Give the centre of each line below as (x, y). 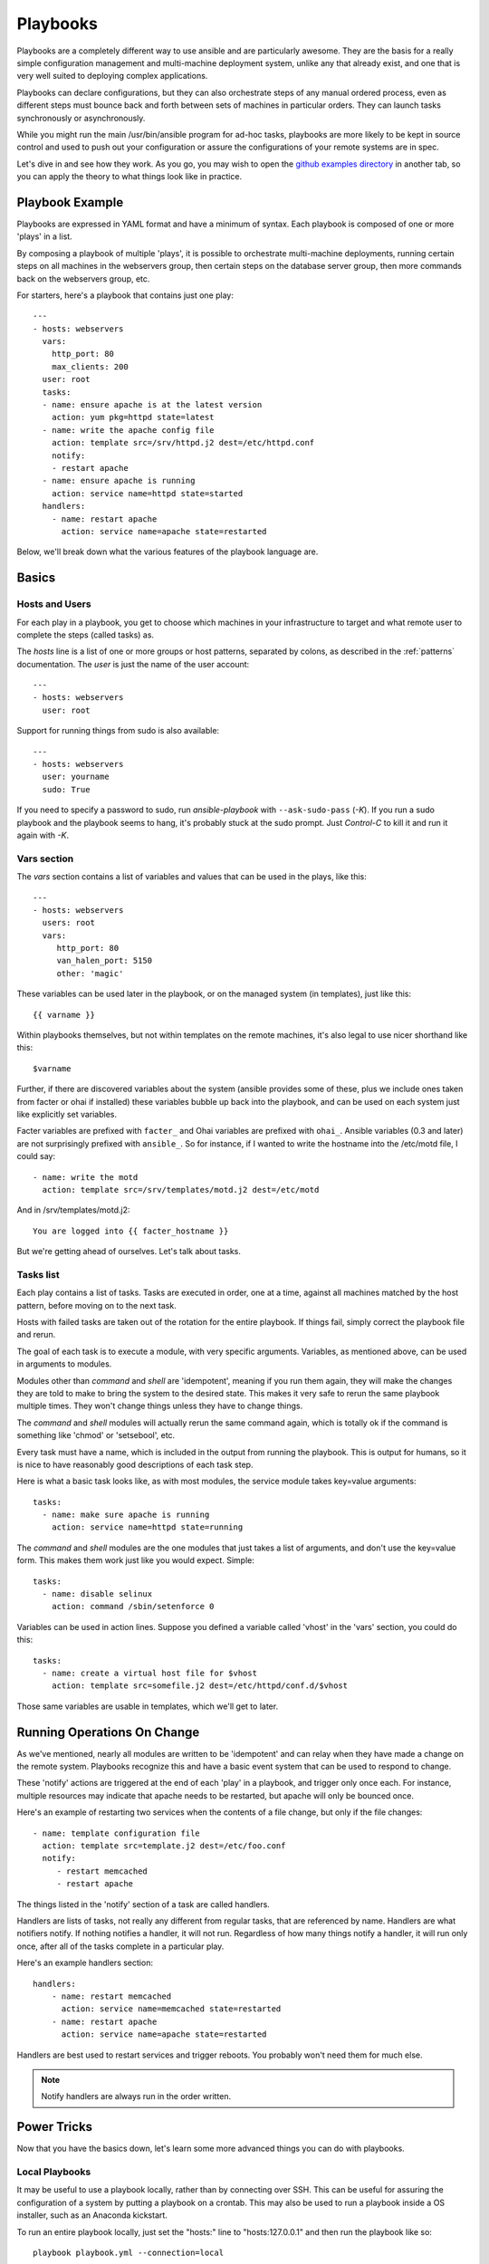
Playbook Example (70, 202)
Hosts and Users (54, 604)
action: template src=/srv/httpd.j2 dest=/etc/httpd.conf (183, 443)
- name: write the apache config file (128, 430)
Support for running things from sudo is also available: (118, 731)
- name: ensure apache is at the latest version (152, 405)
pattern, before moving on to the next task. (96, 1305)
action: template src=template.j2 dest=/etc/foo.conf (164, 1846)
